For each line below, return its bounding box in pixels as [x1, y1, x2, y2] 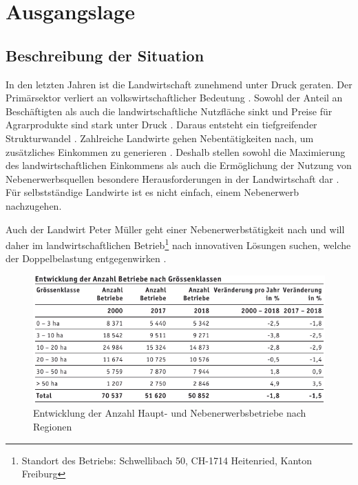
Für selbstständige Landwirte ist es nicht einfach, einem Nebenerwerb [6, 185, 299, 199]
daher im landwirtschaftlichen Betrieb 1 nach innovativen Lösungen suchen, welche [6, 236, 351, 252]
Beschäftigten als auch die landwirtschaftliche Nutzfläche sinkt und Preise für [6, 103, 333, 118]
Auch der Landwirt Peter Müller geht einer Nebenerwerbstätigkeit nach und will [6, 221, 345, 236]
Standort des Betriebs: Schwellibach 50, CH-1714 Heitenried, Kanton [21, 453, 313, 467]
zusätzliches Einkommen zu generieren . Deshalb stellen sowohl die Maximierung [6, 144, 346, 159]
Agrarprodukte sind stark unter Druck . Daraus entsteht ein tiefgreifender [6, 117, 317, 132]
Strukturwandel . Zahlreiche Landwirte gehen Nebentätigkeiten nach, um [6, 130, 314, 145]
